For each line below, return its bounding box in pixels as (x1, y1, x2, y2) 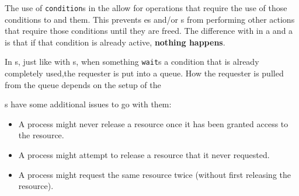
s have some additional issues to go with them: (5, 98, 172, 110)
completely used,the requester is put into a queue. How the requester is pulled (5, 67, 284, 79)
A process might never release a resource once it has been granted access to (18, 117, 288, 129)
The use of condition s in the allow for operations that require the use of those (5, 2, 287, 13)
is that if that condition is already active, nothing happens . (5, 36, 225, 48)
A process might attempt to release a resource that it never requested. (18, 149, 270, 161)
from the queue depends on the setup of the (5, 78, 161, 90)
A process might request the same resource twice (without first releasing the (18, 168, 291, 180)
